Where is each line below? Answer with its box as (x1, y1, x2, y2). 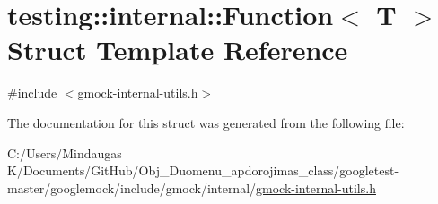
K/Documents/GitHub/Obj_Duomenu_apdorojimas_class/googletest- (7, 161, 399, 180)
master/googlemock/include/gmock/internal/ (7, 178, 257, 197)
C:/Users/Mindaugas (7, 143, 122, 162)
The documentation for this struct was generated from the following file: (7, 113, 405, 132)
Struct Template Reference (7, 31, 348, 68)
